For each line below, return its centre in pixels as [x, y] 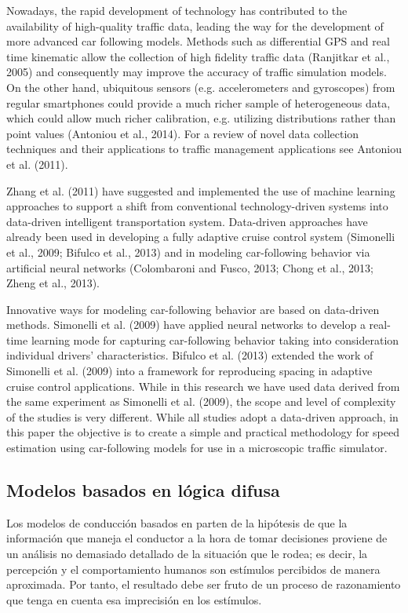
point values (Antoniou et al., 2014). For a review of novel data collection [183, 133]
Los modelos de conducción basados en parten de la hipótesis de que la [177, 522]
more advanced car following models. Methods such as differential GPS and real [198, 41]
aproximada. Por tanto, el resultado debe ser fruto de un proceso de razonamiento [204, 584]
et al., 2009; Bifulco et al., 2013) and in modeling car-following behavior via [188, 252]
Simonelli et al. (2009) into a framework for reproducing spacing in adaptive [189, 371]
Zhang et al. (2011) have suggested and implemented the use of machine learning [201, 190]
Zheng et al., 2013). [53, 283]
